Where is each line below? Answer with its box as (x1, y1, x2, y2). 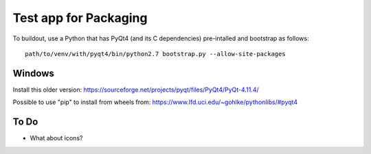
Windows (12, 67, 54, 79)
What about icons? (30, 134, 83, 142)
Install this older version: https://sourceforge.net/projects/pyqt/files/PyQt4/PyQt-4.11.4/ (12, 86, 259, 94)
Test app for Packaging (12, 10, 148, 25)
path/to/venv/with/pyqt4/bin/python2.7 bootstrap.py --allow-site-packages (25, 50, 286, 57)
